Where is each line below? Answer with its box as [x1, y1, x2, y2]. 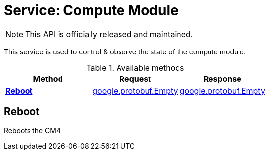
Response [203, 74, 241, 84]
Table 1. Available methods [86, 62, 184, 73]
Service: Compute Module [4, 2, 179, 19]
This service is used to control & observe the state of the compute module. [4, 47, 246, 56]
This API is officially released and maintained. [25, 29, 193, 39]
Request [119, 74, 151, 84]
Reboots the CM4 [4, 126, 60, 135]
